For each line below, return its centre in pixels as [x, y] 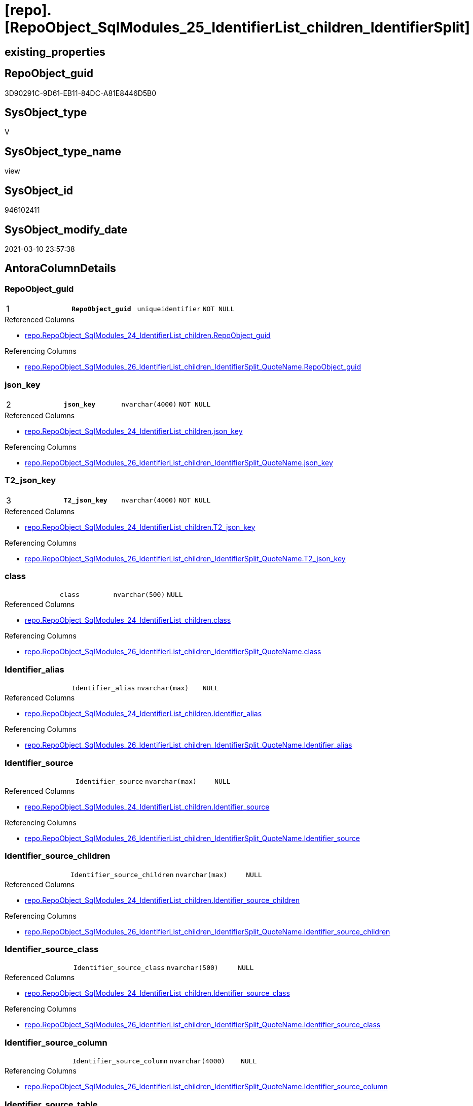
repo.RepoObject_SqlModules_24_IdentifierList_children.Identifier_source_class [157, 993]
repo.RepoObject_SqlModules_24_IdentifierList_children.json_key [134, 431]
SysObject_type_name [63, 151]
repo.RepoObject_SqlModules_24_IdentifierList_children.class [128, 620]
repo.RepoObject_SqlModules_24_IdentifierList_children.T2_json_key [140, 527]
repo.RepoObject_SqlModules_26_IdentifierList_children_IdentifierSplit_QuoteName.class [173, 652]
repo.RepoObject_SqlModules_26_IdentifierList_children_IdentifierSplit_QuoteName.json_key [179, 462]
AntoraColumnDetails [60, 269]
